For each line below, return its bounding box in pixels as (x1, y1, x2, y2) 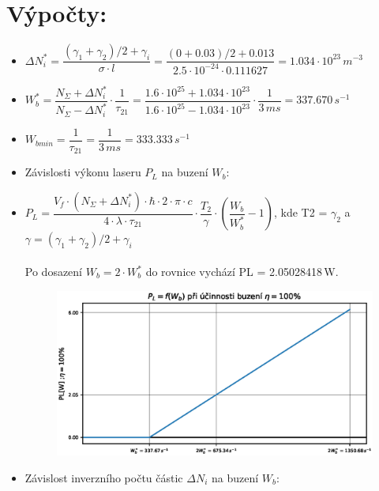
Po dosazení (24, 263, 83, 279)
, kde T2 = (274, 204, 328, 221)
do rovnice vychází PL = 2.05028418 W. (145, 263, 339, 279)
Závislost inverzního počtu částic (24, 469, 183, 485)
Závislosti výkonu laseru (24, 164, 141, 180)
